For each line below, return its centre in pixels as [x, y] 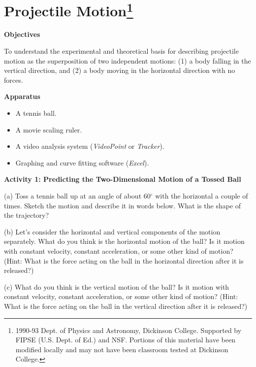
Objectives [22, 34]
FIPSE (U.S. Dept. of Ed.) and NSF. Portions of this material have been [125, 340]
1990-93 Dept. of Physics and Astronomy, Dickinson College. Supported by [128, 330]
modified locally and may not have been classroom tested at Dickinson [122, 349]
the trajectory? [27, 215]
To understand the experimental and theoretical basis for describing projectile [121, 51]
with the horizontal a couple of [202, 195]
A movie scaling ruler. [49, 129]
